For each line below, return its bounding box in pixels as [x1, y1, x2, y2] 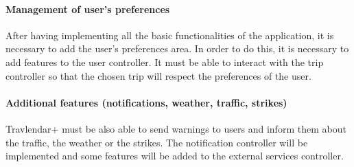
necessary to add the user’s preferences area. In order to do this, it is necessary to [5, 41, 349, 56]
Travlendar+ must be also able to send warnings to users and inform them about [5, 121, 346, 135]
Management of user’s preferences [5, 1, 170, 16]
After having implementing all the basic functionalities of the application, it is [5, 27, 334, 42]
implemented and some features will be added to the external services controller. [5, 148, 344, 163]
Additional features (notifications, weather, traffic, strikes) [5, 95, 287, 109]
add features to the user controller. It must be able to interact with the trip [5, 54, 324, 69]
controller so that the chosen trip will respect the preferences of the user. [5, 68, 311, 82]
